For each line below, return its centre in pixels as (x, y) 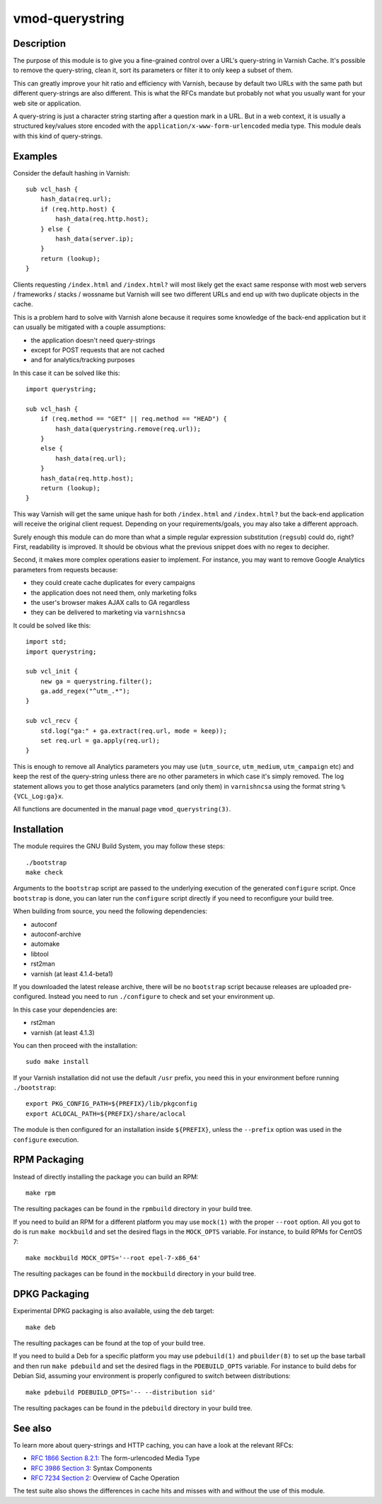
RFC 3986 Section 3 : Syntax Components (91, 1468)
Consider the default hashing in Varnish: (71, 173)
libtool (40, 954)
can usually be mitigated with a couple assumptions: (89, 327)
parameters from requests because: (65, 569)
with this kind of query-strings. (58, 136)
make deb (41, 1327)
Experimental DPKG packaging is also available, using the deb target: (114, 1311)
